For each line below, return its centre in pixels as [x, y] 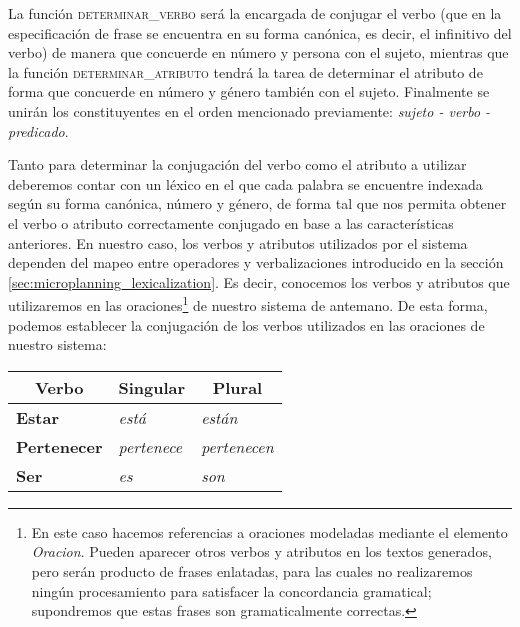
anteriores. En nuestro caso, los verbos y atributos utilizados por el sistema [238, 242]
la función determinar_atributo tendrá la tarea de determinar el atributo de [245, 71]
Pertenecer [59, 446]
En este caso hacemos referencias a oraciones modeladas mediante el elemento [269, 531]
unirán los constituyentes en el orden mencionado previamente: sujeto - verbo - [249, 110]
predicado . [38, 130]
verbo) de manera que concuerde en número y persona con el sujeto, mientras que [258, 52]
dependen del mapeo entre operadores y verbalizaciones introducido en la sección [256, 262]
